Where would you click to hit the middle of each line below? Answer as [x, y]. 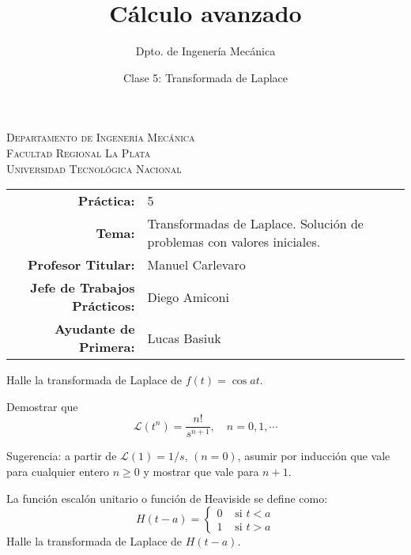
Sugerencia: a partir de [62, 456]
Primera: [107, 347]
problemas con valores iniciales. [234, 242]
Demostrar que [42, 406]
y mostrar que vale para [201, 471]
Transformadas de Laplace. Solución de [255, 224]
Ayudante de [95, 329]
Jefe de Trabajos [83, 288]
